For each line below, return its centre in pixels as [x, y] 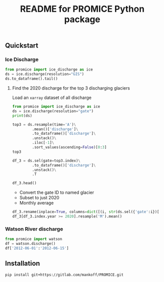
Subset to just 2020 [39, 198]
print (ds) [22, 116]
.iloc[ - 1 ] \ [43, 143]
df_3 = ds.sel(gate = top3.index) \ [46, 161]
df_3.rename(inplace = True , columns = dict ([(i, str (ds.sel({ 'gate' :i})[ [86, 212]
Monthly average [36, 203]
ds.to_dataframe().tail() [31, 79]
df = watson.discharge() [30, 244]
